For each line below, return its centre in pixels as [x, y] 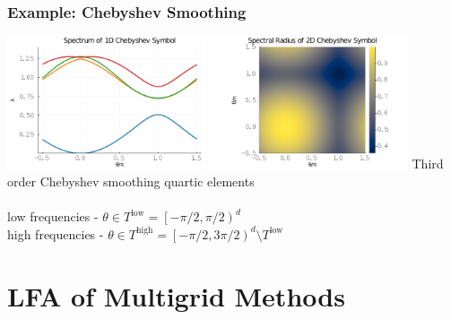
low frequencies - [53, 216]
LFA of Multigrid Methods [176, 295]
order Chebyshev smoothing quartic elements [131, 181]
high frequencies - [56, 233]
